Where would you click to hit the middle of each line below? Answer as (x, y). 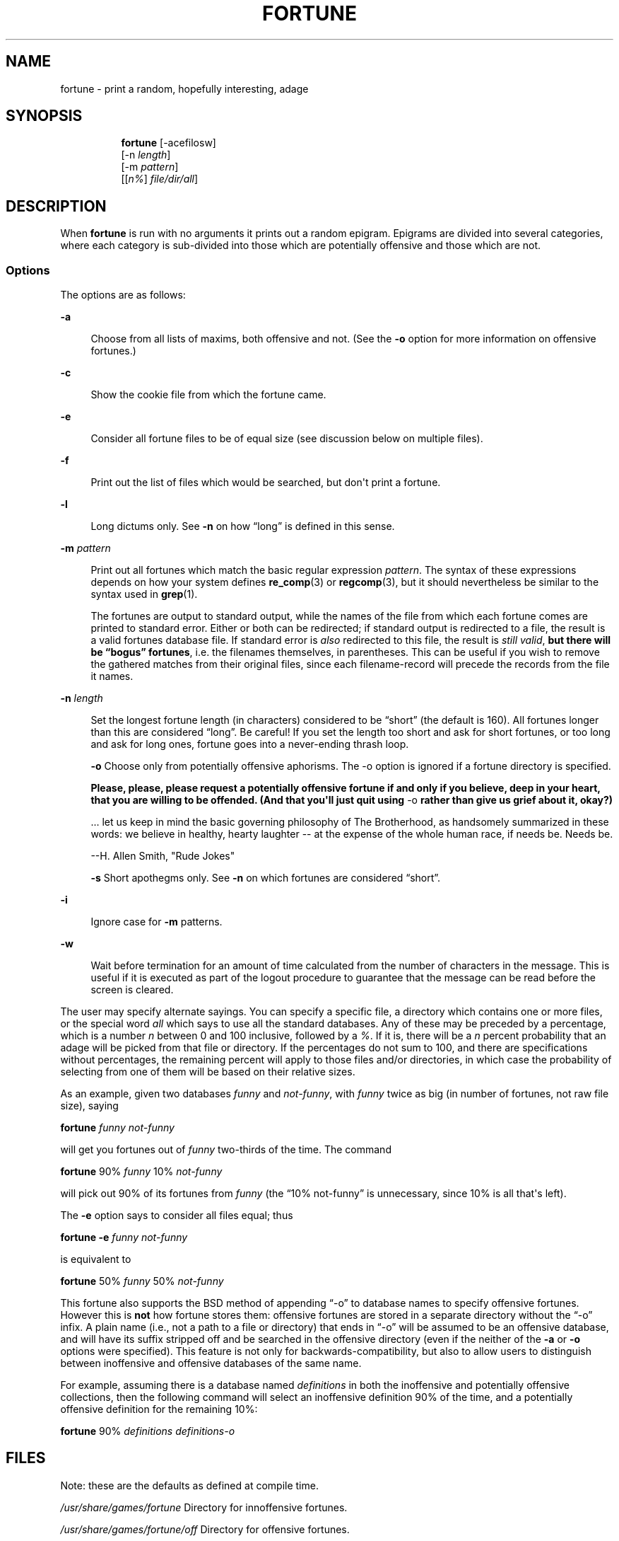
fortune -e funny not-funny (124, 1237)
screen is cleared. (132, 990)
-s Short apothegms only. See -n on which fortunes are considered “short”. (266, 878)
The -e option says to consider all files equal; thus (177, 1216)
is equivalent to (96, 1259)
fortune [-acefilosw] (169, 143)
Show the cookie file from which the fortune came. (208, 395)
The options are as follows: (123, 295)
